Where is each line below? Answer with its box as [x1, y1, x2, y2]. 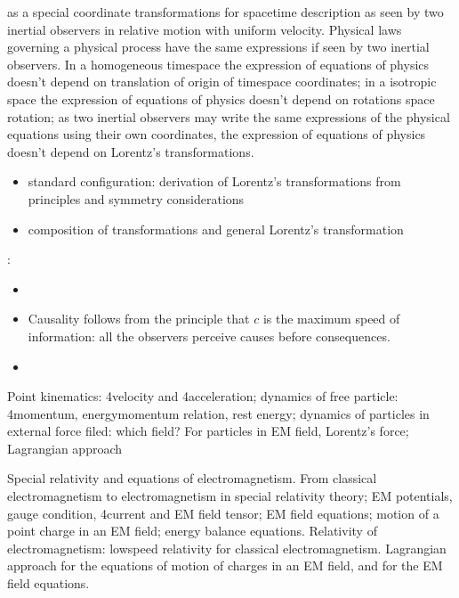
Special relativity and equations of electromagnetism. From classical [7, 469, 377, 487]
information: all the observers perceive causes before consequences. [28, 326, 391, 345]
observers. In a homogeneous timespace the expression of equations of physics [7, 54, 430, 73]
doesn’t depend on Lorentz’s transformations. [7, 142, 254, 160]
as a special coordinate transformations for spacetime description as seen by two [7, 3, 444, 20]
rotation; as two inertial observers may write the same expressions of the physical [7, 107, 450, 126]
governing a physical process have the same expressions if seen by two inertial [7, 37, 430, 56]
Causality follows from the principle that [28, 309, 250, 328]
